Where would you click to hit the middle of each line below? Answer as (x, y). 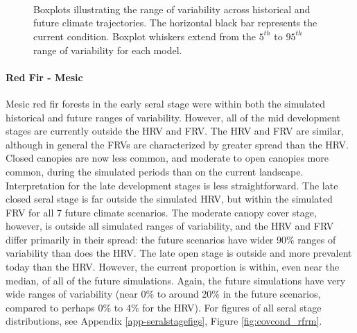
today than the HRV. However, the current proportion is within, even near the (173, 267)
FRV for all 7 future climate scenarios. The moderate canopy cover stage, (161, 212)
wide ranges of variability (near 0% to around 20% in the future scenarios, (163, 294)
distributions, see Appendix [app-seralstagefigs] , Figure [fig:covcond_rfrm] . (164, 321)
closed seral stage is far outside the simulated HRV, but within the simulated (169, 199)
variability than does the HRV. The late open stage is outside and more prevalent (179, 253)
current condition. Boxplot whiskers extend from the (145, 36)
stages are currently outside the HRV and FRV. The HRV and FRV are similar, (175, 131)
